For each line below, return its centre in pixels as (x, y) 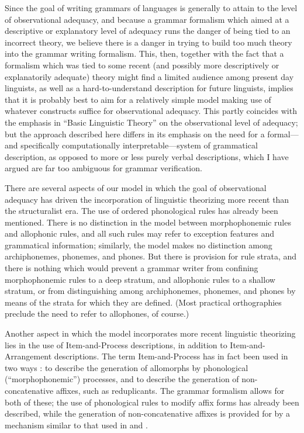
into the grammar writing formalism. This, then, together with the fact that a (144, 53)
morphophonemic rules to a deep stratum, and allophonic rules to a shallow (140, 279)
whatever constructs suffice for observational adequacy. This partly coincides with (151, 111)
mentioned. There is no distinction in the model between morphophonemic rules (148, 222)
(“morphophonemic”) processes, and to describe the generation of (122, 379)
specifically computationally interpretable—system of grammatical (139, 145)
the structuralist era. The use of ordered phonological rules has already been (141, 211)
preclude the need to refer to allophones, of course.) (97, 314)
